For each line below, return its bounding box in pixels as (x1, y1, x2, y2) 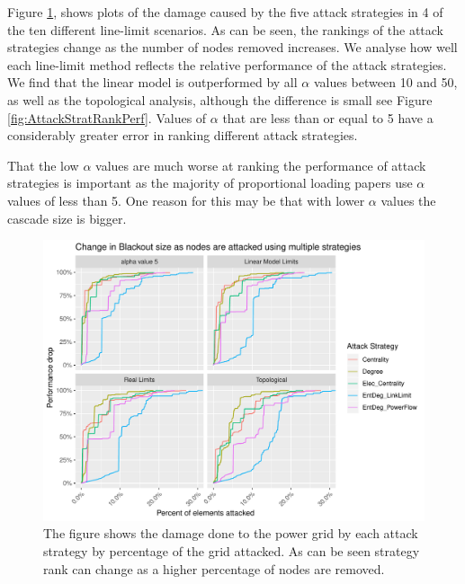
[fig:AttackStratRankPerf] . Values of (7, 108, 207, 127)
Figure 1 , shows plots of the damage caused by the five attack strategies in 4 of (7, 3, 443, 21)
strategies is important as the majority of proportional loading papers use (7, 173, 413, 192)
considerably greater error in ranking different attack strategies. (7, 126, 358, 145)
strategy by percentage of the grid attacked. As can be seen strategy (43, 541, 420, 560)
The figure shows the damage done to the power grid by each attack (43, 524, 418, 543)
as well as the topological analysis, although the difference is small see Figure (7, 90, 433, 109)
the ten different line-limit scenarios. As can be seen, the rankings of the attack (7, 20, 444, 39)
